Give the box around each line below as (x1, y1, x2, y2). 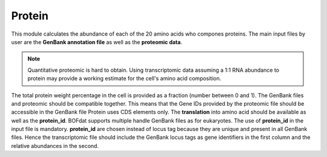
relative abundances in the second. (11, 142, 99, 149)
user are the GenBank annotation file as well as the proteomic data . (11, 38, 183, 45)
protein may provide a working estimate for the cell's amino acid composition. (27, 75, 222, 82)
